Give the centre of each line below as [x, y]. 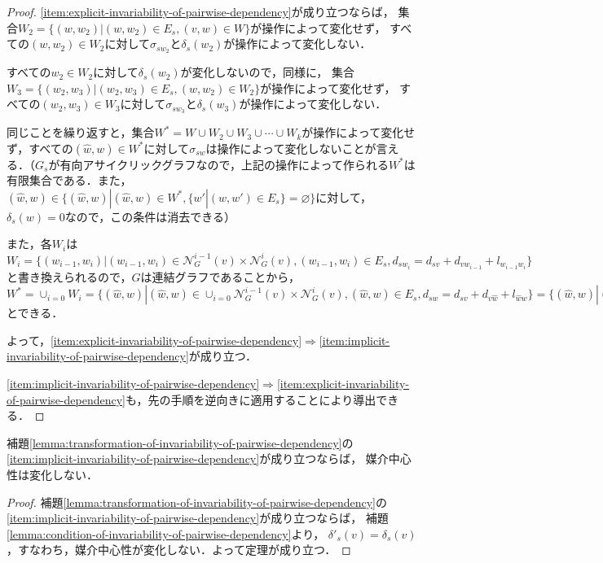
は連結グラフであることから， [220, 276]
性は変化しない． [52, 474]
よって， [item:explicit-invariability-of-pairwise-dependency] [154, 340]
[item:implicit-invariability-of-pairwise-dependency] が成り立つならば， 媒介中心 [209, 458]
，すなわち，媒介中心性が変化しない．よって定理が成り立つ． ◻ [179, 550]
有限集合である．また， [69, 180]
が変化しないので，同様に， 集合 [267, 72]
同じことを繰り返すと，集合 [81, 132]
